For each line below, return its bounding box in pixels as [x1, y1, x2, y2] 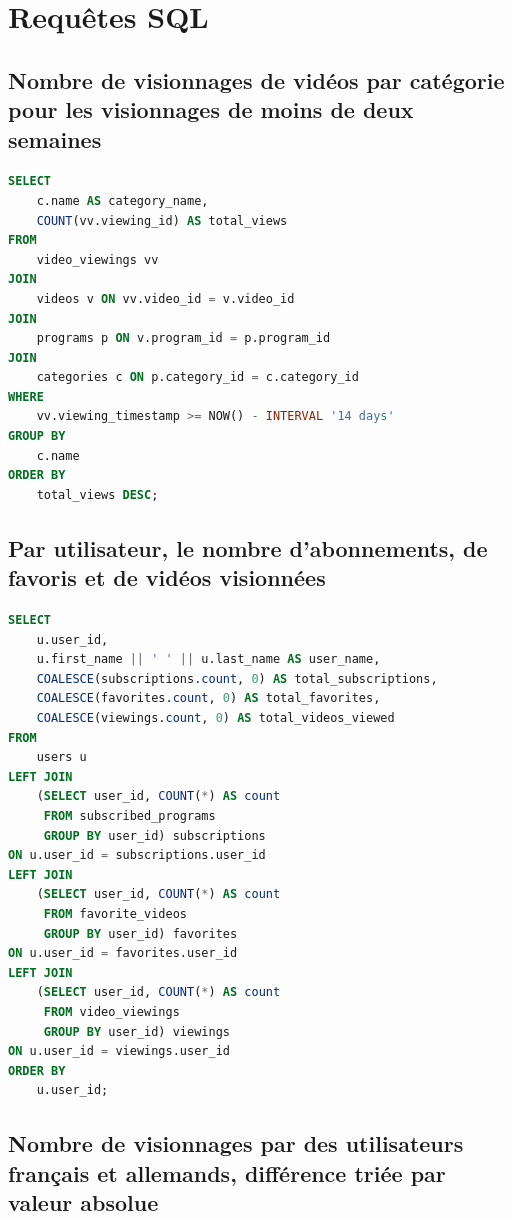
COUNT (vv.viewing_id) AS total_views [36, 213, 288, 228]
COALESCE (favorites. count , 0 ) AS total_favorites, [36, 691, 381, 706]
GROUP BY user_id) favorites [43, 926, 238, 941]
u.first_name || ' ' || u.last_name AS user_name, [36, 652, 381, 667]
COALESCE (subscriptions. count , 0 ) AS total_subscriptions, [36, 671, 438, 686]
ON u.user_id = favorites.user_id [8, 946, 238, 961]
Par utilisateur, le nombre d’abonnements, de [8, 532, 488, 563]
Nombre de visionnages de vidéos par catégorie [8, 64, 505, 95]
